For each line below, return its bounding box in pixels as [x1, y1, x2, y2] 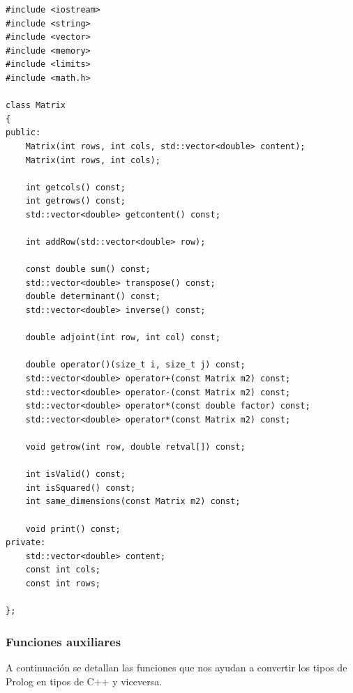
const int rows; [25, 578, 101, 588]
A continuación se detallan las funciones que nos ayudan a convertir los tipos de [6, 660, 347, 674]
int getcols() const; [25, 182, 126, 192]
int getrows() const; [25, 196, 126, 206]
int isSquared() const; [25, 482, 136, 493]
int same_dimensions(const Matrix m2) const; [25, 496, 241, 507]
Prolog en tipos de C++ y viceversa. [6, 673, 163, 688]
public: [6, 128, 41, 138]
